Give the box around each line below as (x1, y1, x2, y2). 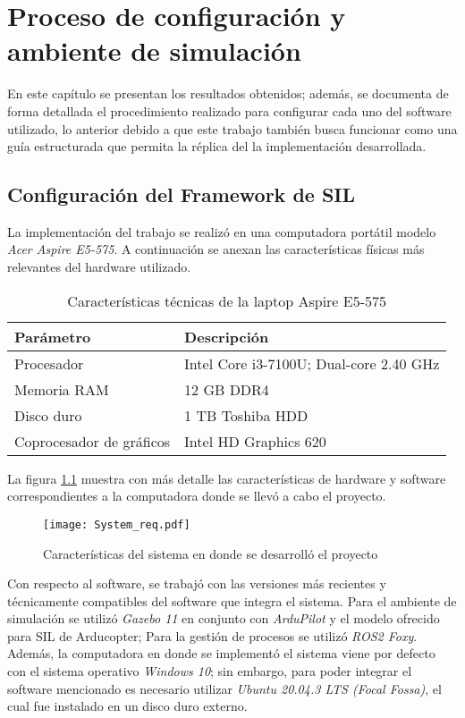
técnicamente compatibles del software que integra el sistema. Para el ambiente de (7, 591, 457, 610)
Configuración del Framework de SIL (7, 181, 356, 208)
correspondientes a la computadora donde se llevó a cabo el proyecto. (7, 486, 386, 505)
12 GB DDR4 (184, 378, 269, 400)
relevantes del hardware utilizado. (7, 258, 191, 276)
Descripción (184, 325, 269, 347)
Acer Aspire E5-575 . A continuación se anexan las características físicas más (7, 240, 425, 258)
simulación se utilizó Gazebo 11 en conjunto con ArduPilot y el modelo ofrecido (7, 609, 440, 628)
